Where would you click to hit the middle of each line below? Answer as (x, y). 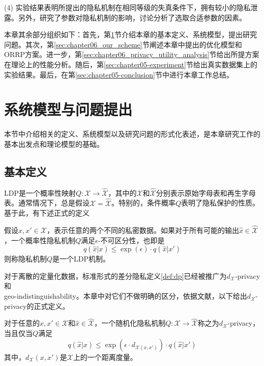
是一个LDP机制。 (81, 259)
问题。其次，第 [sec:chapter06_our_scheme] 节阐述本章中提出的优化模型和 (123, 44)
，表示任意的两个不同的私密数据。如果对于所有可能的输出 (143, 230)
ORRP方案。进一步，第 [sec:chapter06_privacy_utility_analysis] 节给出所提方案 (132, 54)
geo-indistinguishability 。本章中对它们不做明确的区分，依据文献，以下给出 (126, 296)
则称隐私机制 (25, 259)
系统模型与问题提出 (68, 109)
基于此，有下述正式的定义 (47, 213)
